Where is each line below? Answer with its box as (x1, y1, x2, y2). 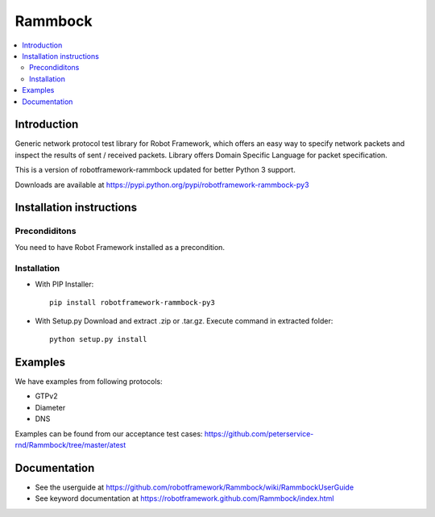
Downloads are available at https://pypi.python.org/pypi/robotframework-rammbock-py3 (14, 180, 309, 190)
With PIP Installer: (35, 279, 94, 289)
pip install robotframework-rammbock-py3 (49, 298, 215, 307)
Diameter (35, 402, 66, 412)
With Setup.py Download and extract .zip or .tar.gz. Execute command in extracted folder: (35, 315, 333, 326)
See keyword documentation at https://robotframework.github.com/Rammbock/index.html (35, 494, 334, 503)
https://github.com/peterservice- (204, 428, 314, 439)
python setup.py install (49, 335, 147, 344)
